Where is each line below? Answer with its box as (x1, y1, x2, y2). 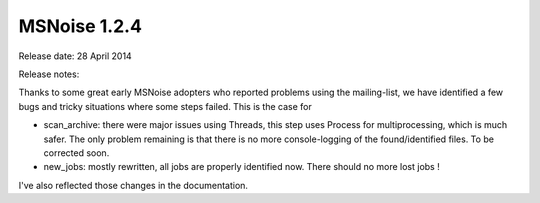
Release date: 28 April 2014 (18, 50, 132, 62)
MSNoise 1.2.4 (18, 15, 142, 37)
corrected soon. (43, 146, 110, 159)
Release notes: (18, 68, 80, 80)
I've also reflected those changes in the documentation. (18, 179, 249, 191)
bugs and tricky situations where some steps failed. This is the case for (18, 100, 312, 112)
